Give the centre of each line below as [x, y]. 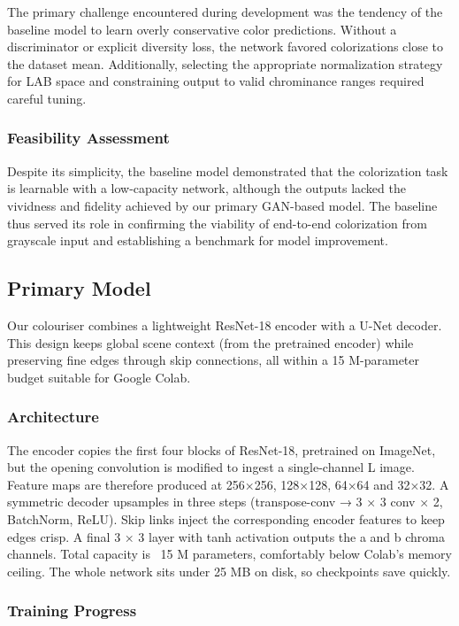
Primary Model [79, 288]
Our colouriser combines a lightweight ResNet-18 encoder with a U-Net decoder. [225, 325]
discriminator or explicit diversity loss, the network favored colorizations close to [226, 46]
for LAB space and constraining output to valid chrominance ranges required [216, 81]
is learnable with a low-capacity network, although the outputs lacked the [207, 188]
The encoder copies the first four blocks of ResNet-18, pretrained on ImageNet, [222, 449]
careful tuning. [47, 98]
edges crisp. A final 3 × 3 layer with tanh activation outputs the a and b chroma [226, 536]
